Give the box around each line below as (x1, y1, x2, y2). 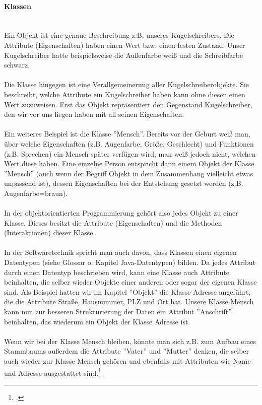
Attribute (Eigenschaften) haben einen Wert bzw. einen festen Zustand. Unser (4, 39, 245, 50)
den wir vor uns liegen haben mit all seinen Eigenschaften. (4, 109, 184, 119)
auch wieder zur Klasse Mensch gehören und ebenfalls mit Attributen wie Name (4, 355, 251, 366)
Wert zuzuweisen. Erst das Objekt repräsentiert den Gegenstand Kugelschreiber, (4, 99, 252, 109)
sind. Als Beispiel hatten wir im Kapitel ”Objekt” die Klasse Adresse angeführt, (4, 286, 251, 297)
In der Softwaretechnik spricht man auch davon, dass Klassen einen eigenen (4, 247, 237, 257)
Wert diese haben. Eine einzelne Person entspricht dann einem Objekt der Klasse (4, 158, 254, 169)
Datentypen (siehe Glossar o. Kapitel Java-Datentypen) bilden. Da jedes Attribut (4, 257, 256, 267)
